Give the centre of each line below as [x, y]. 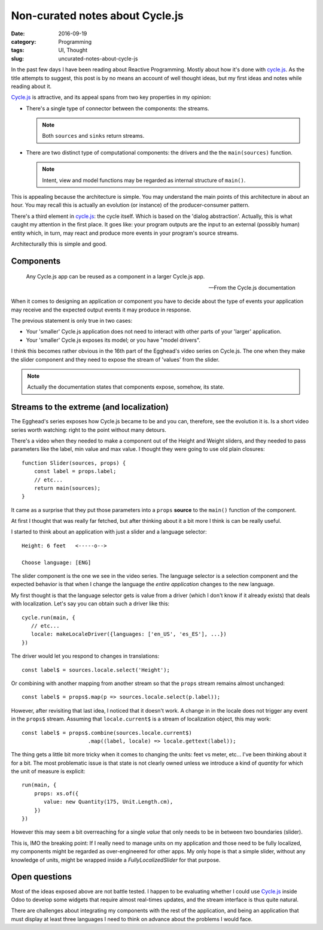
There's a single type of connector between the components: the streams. [118, 108]
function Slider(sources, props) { [74, 463]
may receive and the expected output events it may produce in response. [101, 310]
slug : [17, 58]
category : [24, 41]
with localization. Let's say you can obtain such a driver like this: [90, 604]
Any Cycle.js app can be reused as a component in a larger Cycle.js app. [115, 277]
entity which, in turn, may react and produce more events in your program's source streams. [125, 233]
